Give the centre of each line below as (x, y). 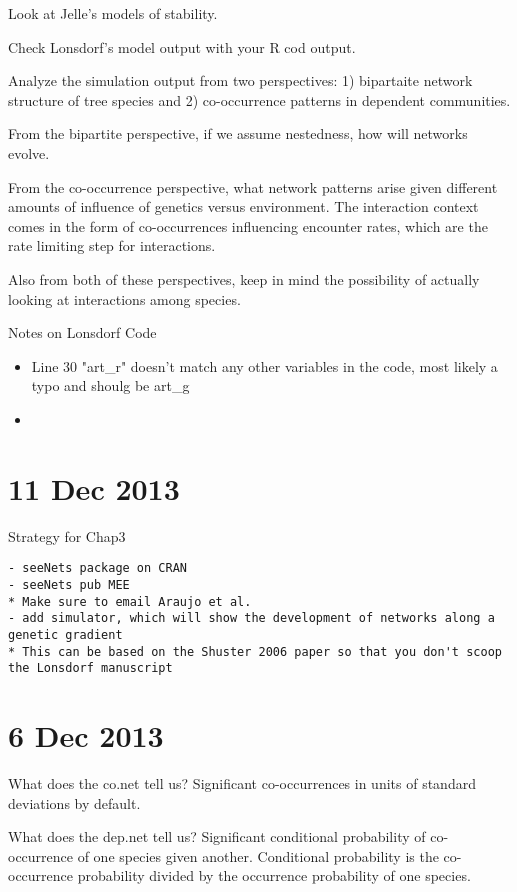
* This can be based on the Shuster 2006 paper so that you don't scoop (255, 651)
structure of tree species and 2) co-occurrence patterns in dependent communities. (259, 99)
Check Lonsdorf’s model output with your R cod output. (182, 46)
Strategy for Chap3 (67, 535)
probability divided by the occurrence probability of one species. (274, 875)
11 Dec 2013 (94, 487)
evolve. (29, 152)
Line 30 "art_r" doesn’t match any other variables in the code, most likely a (264, 365)
